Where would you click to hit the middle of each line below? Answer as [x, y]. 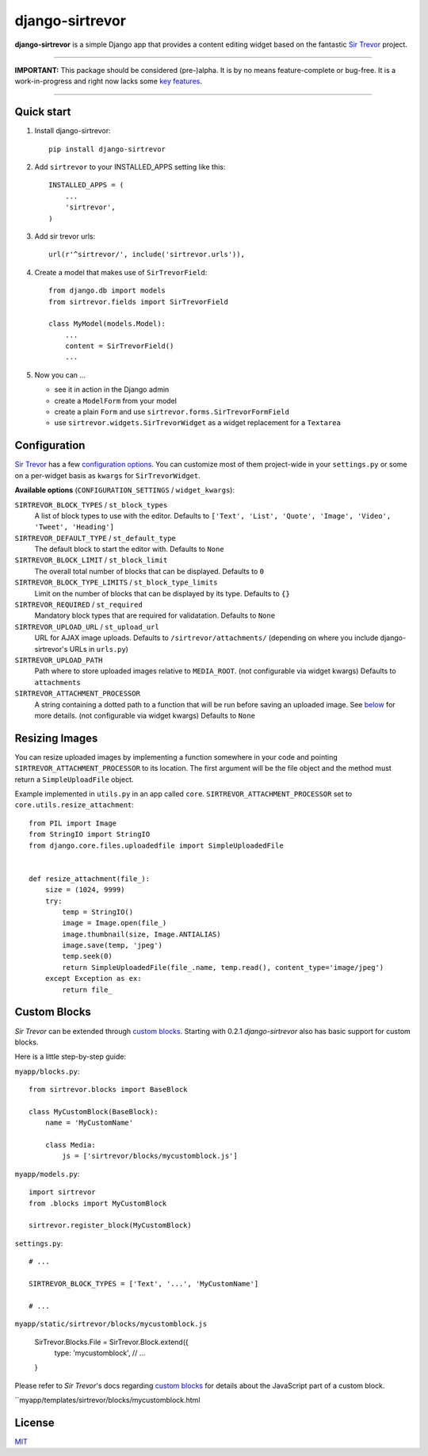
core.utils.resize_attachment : [75, 805]
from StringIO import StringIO [90, 834]
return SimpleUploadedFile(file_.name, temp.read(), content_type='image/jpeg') [223, 967]
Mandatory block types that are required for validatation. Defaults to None [155, 615]
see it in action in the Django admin [112, 389]
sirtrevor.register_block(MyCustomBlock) [110, 1226]
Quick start [43, 112]
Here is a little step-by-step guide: [71, 1057]
